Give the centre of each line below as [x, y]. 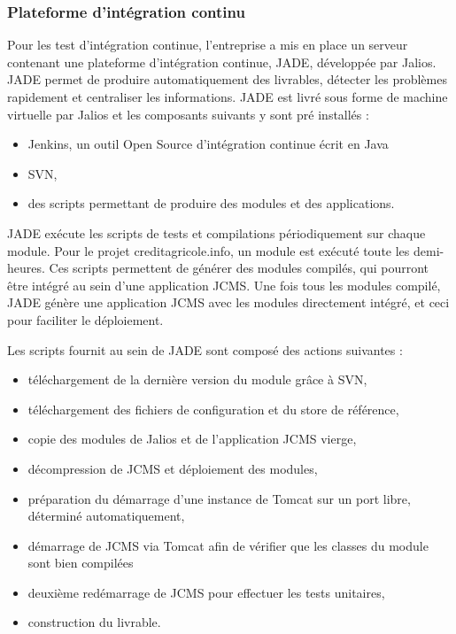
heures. [26, 268]
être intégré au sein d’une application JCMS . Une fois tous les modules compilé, [224, 285]
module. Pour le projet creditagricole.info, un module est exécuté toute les [209, 250]
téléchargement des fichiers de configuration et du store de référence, [213, 409]
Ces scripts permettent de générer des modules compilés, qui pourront [239, 268]
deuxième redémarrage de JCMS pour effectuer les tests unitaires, [206, 592]
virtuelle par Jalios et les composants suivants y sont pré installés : [188, 114]
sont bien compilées [81, 563]
